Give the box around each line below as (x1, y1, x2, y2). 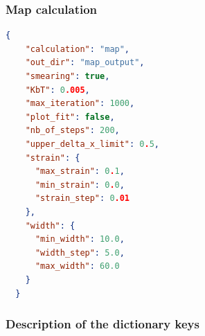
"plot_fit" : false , (25, 112, 115, 122)
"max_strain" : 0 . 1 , (35, 166, 125, 177)
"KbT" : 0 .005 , (25, 85, 90, 95)
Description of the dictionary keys (6, 315, 199, 333)
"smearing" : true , (25, 71, 110, 81)
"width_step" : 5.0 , (35, 247, 125, 258)
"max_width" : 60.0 (35, 261, 120, 272)
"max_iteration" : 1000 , (25, 98, 135, 109)
